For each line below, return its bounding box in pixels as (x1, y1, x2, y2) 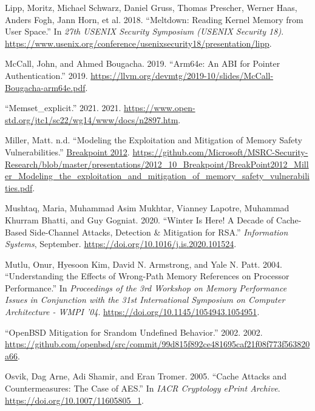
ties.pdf (5, 181, 33, 194)
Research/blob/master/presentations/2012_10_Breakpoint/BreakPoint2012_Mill (5, 157, 309, 170)
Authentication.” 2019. (5, 69, 88, 81)
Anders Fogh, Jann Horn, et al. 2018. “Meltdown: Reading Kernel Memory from (5, 13, 303, 25)
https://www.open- (124, 101, 195, 114)
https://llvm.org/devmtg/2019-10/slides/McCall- (90, 69, 274, 81)
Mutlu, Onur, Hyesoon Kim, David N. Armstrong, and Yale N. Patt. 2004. (5, 257, 282, 270)
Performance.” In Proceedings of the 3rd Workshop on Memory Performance (5, 281, 287, 294)
